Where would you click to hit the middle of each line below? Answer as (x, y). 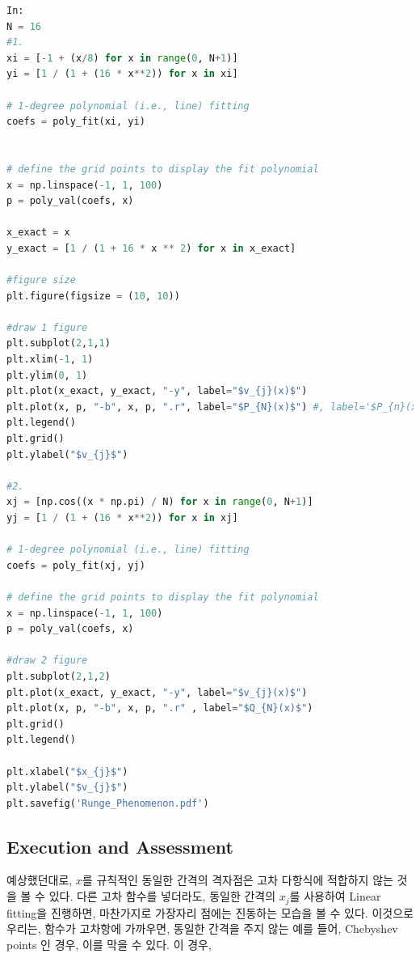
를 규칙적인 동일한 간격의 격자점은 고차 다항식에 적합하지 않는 (237, 880)
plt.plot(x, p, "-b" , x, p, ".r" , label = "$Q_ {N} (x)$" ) (160, 708)
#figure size (41, 280)
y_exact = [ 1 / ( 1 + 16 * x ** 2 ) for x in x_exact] (151, 248)
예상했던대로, (40, 880)
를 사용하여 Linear (335, 896)
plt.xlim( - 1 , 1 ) (50, 360)
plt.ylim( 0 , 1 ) (47, 375)
